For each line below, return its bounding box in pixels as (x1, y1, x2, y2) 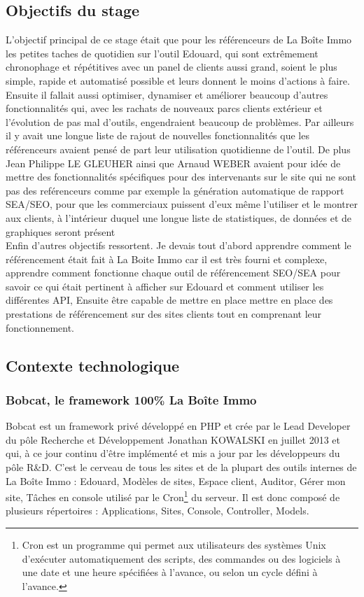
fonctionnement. (6, 320, 75, 335)
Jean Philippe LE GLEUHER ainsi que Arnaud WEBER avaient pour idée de (6, 155, 341, 170)
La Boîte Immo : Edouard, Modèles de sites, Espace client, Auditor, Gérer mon (6, 473, 346, 488)
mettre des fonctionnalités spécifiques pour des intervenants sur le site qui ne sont (6, 169, 356, 184)
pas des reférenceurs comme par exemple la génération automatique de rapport (6, 183, 344, 197)
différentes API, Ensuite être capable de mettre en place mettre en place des (6, 293, 333, 307)
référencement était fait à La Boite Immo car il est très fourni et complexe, (6, 251, 328, 266)
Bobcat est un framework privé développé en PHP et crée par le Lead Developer (6, 419, 351, 433)
